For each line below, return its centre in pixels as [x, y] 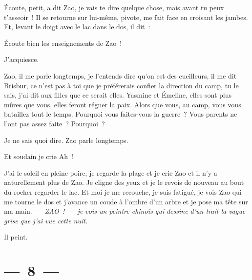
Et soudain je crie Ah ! [39, 156]
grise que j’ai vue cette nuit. [46, 220]
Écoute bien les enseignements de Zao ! [63, 43]
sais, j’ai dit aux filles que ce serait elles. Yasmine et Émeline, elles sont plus [118, 95]
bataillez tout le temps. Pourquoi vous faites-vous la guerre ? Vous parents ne [121, 114]
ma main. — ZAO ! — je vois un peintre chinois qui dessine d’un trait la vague [125, 211]
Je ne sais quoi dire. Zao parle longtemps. [66, 140]
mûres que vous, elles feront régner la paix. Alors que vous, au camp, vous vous [123, 104]
